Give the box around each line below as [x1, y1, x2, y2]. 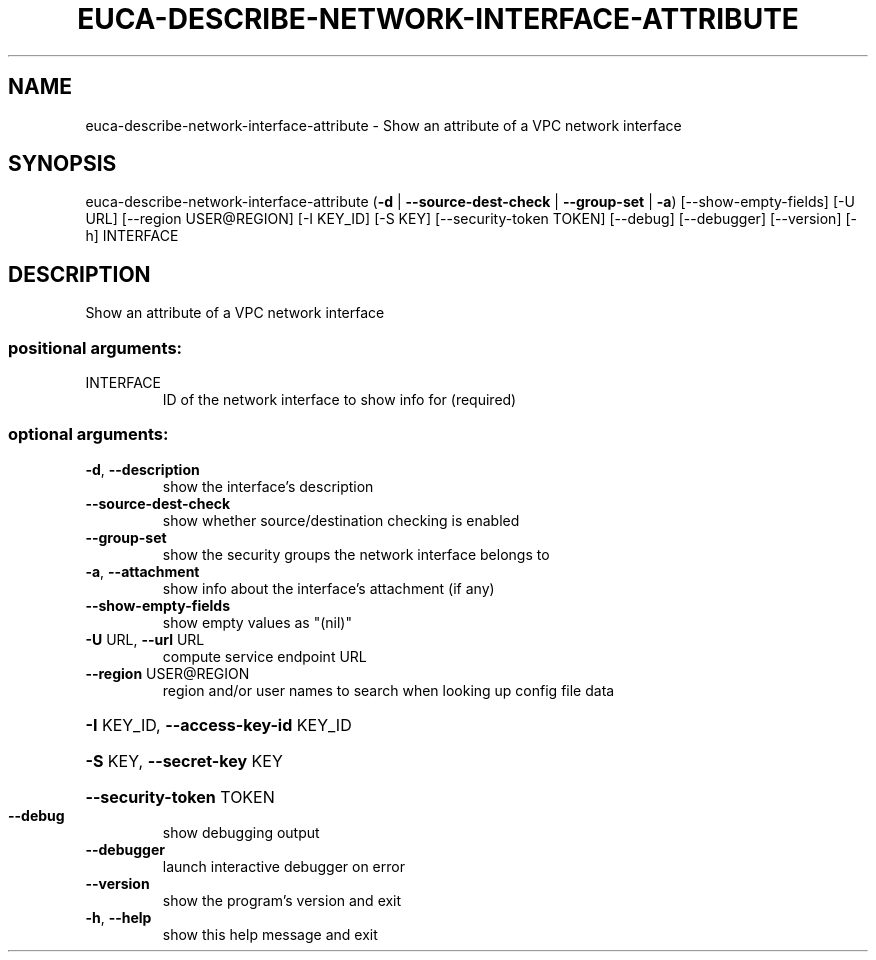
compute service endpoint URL [162, 647, 367, 665]
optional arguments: [8, 424, 169, 445]
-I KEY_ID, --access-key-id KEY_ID [85, 714, 352, 735]
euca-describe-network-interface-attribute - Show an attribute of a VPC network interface [85, 116, 682, 134]
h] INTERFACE [85, 227, 179, 245]
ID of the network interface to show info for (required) [162, 391, 517, 409]
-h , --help [85, 908, 152, 926]
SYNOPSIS [8, 151, 117, 177]
